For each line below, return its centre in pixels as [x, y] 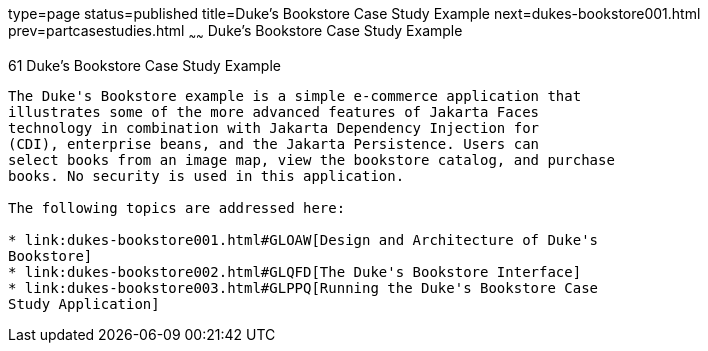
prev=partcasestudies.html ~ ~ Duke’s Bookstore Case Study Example [235, 32]
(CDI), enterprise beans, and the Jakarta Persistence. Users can [274, 143]
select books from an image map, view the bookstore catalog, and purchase [311, 159]
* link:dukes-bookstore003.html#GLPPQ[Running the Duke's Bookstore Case [303, 287]
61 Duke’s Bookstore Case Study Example [144, 65]
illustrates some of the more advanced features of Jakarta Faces [274, 111]
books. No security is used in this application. [206, 175]
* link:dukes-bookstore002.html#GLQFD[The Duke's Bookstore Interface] [295, 271]
